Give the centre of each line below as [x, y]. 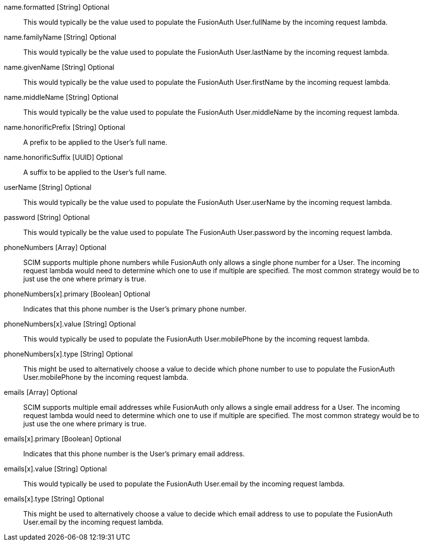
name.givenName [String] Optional [59, 67]
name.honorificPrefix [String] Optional [65, 127]
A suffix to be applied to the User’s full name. [95, 172]
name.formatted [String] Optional [57, 7]
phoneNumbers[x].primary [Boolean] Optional [77, 294]
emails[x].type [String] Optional [54, 499]
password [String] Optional [47, 217]
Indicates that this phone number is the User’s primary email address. [134, 454]
